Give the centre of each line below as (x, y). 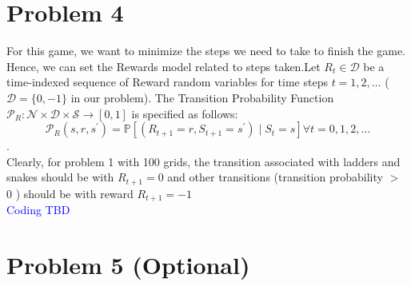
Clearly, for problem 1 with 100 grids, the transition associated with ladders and (204, 161)
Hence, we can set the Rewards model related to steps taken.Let (164, 66)
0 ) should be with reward (70, 193)
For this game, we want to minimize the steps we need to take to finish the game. (206, 51)
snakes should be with (60, 177)
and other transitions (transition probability (275, 177)
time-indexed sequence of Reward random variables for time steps (167, 82)
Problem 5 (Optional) (128, 264)
